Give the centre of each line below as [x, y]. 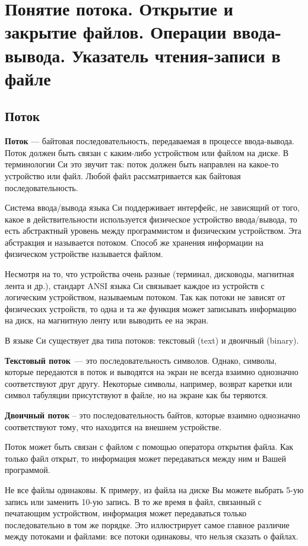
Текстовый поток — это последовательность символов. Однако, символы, [141, 360]
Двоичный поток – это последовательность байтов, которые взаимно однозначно [153, 415]
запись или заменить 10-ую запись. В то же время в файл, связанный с [133, 501]
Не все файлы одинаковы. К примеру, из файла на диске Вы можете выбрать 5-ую [154, 489]
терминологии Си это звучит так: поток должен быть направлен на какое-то [142, 164]
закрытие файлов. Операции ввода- [143, 32]
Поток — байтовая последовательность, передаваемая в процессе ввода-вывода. [150, 141]
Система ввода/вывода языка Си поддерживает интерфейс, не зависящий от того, [152, 207]
